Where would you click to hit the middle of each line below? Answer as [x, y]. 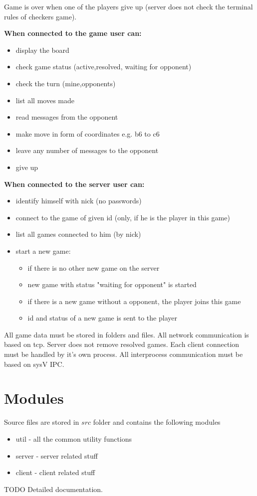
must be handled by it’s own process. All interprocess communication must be [124, 354]
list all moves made [45, 100]
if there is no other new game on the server [94, 267]
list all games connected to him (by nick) [78, 234]
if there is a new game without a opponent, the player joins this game [134, 301]
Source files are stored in [42, 422]
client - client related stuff [55, 472]
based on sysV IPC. [34, 364]
